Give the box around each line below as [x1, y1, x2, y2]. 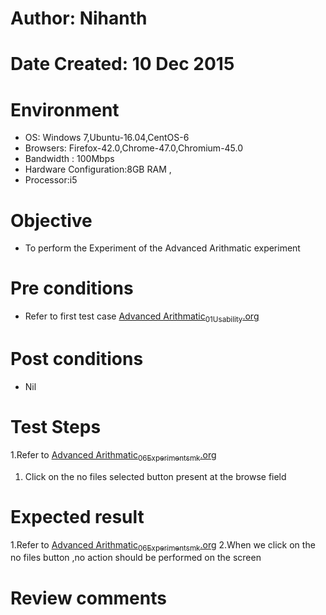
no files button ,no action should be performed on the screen [10, 552, 262, 564]
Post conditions [10, 348, 144, 371]
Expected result [10, 505, 145, 528]
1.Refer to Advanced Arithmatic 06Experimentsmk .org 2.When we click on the [10, 538, 316, 553]
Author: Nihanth [10, 7, 148, 30]
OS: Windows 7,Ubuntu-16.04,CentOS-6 [24, 132, 190, 144]
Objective [10, 209, 93, 232]
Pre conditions [10, 277, 134, 300]
